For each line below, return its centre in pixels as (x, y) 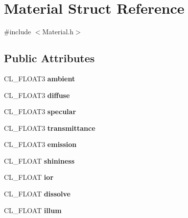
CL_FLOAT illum (33, 210)
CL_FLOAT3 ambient (40, 78)
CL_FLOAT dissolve (37, 194)
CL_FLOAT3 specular (40, 111)
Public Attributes (49, 58)
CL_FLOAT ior (29, 177)
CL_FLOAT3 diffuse (37, 95)
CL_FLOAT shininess (39, 160)
